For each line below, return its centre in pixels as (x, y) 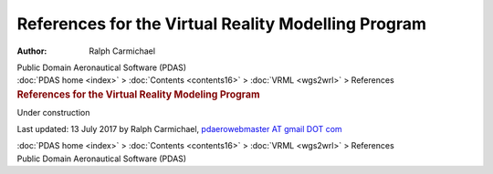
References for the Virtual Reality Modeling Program (138, 94)
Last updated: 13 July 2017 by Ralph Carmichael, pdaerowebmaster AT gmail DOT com (179, 128)
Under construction (53, 112)
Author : (32, 51)
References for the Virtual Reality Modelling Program (222, 24)
